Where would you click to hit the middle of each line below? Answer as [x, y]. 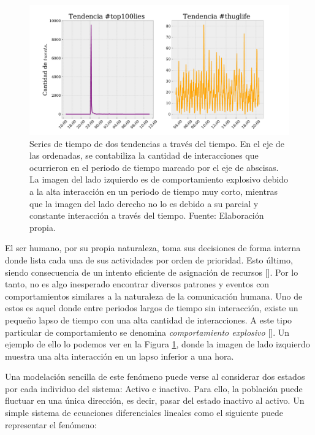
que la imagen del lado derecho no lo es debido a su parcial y [144, 203]
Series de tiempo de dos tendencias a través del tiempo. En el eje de [157, 143]
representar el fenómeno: [51, 424]
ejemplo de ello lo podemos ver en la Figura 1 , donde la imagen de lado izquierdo [157, 344]
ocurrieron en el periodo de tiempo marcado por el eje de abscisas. [154, 167]
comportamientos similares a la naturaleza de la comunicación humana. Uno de [154, 296]
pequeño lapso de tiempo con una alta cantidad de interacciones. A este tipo [149, 320]
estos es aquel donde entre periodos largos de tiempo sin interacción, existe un [152, 308]
